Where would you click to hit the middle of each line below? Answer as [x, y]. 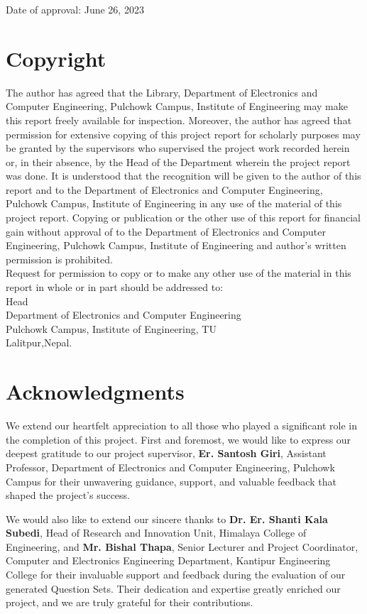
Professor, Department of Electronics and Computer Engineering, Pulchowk [170, 467]
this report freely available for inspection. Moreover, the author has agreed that [179, 120]
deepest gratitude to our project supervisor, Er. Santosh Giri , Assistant [166, 453]
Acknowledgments [95, 391]
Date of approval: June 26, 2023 [75, 9]
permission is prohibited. [59, 259]
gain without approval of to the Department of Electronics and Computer [166, 231]
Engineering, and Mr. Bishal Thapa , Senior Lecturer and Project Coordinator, [182, 546]
